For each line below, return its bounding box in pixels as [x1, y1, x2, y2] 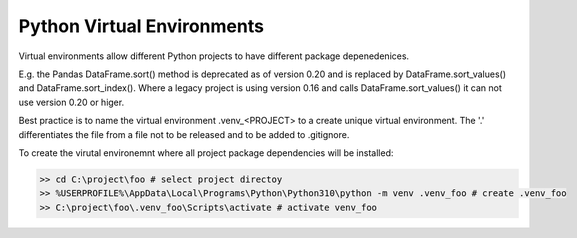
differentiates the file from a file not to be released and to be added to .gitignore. [18, 128, 350, 140]
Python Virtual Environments [18, 15, 265, 37]
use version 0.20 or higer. [18, 96, 125, 108]
